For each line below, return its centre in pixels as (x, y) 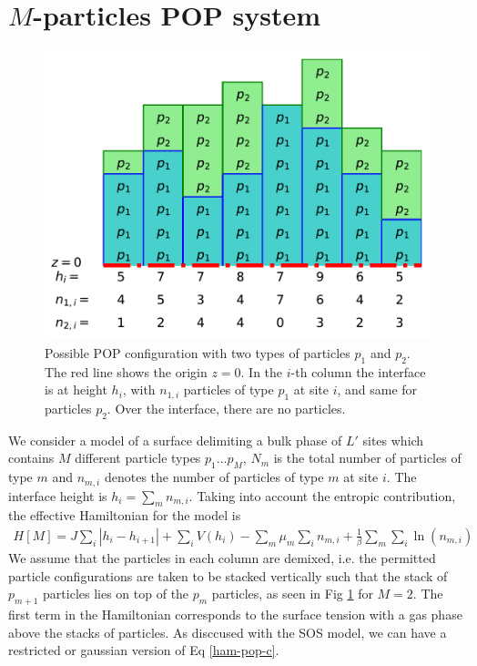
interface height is (58, 495)
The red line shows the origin (126, 371)
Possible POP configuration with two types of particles (198, 352)
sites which (393, 440)
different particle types (138, 458)
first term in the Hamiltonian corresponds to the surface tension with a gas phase (235, 615)
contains (31, 458)
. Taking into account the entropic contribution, (322, 495)
